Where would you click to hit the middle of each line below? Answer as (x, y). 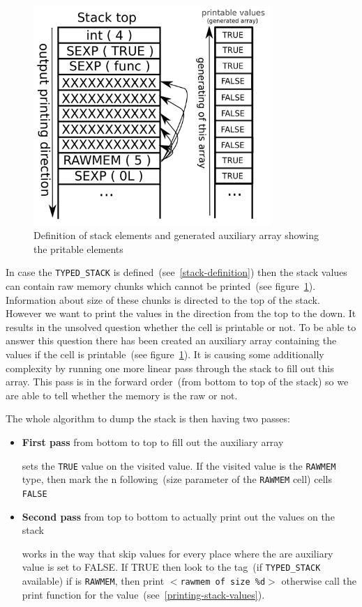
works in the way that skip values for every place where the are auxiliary (178, 553)
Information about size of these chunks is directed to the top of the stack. (163, 299)
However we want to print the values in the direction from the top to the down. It (181, 313)
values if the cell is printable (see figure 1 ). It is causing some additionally (165, 354)
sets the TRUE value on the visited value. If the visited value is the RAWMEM (179, 465)
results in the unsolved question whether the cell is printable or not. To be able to (181, 326)
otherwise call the (319, 580)
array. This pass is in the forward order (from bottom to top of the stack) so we (177, 382)
